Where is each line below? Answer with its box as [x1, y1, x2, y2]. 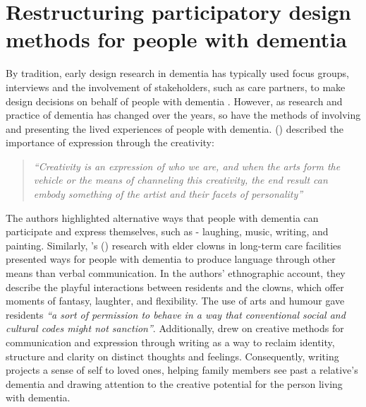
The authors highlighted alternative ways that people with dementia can [6, 210, 319, 225]
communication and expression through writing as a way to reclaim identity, [6, 335, 335, 349]
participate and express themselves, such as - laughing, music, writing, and [6, 224, 329, 239]
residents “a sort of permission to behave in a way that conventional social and [6, 307, 346, 322]
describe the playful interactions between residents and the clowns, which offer [6, 279, 344, 294]
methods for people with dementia [6, 25, 347, 54]
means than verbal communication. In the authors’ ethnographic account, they [6, 266, 346, 281]
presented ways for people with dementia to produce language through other [6, 252, 336, 266]
